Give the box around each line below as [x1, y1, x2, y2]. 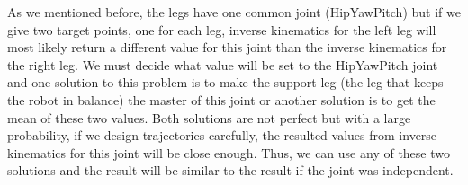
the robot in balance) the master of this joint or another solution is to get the [7, 90, 436, 109]
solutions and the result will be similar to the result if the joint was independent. [7, 161, 454, 180]
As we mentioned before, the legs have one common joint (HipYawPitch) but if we [7, 3, 461, 21]
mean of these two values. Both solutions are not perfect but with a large [7, 108, 411, 127]
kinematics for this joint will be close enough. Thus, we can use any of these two [7, 143, 450, 162]
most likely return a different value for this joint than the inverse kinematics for [7, 38, 447, 57]
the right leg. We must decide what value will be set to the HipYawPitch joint [7, 55, 438, 74]
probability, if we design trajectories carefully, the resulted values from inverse [7, 126, 437, 145]
